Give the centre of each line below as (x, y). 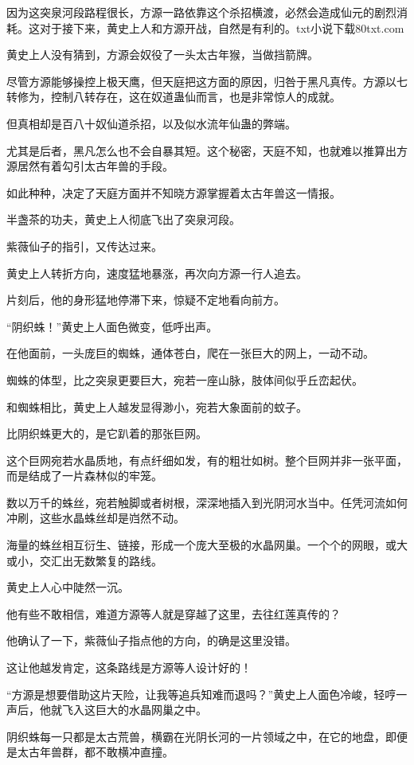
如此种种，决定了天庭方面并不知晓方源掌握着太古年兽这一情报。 (174, 192)
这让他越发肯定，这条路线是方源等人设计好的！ (129, 667)
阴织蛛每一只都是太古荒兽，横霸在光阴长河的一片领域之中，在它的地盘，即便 (207, 736)
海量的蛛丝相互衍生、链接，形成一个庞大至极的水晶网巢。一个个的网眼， (196, 545)
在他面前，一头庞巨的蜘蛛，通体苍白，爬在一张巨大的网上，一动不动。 (190, 353)
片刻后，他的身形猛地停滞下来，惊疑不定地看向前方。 (146, 300)
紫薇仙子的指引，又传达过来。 (84, 246)
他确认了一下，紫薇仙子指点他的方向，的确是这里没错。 (151, 640)
